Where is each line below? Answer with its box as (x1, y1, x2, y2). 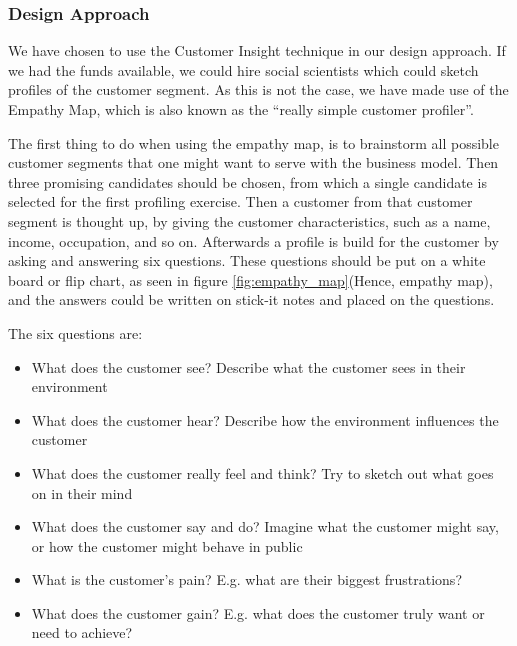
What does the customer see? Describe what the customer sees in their (31, 356, 466, 377)
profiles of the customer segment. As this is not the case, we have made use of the (8, 79, 509, 100)
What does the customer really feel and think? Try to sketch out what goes (31, 462, 494, 483)
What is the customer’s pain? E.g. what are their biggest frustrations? (31, 569, 462, 590)
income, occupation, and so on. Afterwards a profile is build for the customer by (8, 230, 499, 251)
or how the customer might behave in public (31, 535, 303, 556)
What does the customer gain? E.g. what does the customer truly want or (31, 602, 485, 623)
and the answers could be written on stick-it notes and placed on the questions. (8, 289, 495, 310)
